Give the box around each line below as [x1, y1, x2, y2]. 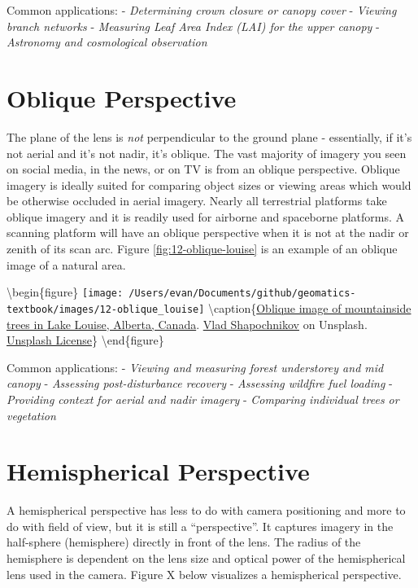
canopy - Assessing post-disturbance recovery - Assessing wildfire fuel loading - [7, 375, 393, 392]
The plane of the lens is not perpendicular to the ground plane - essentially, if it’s [7, 128, 412, 145]
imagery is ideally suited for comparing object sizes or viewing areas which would [7, 176, 411, 193]
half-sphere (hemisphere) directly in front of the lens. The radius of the [7, 533, 361, 551]
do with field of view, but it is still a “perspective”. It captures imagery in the [7, 517, 394, 534]
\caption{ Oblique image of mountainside [208, 299, 411, 316]
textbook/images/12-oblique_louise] [7, 303, 205, 315]
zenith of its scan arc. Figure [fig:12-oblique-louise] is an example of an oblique [7, 240, 398, 257]
